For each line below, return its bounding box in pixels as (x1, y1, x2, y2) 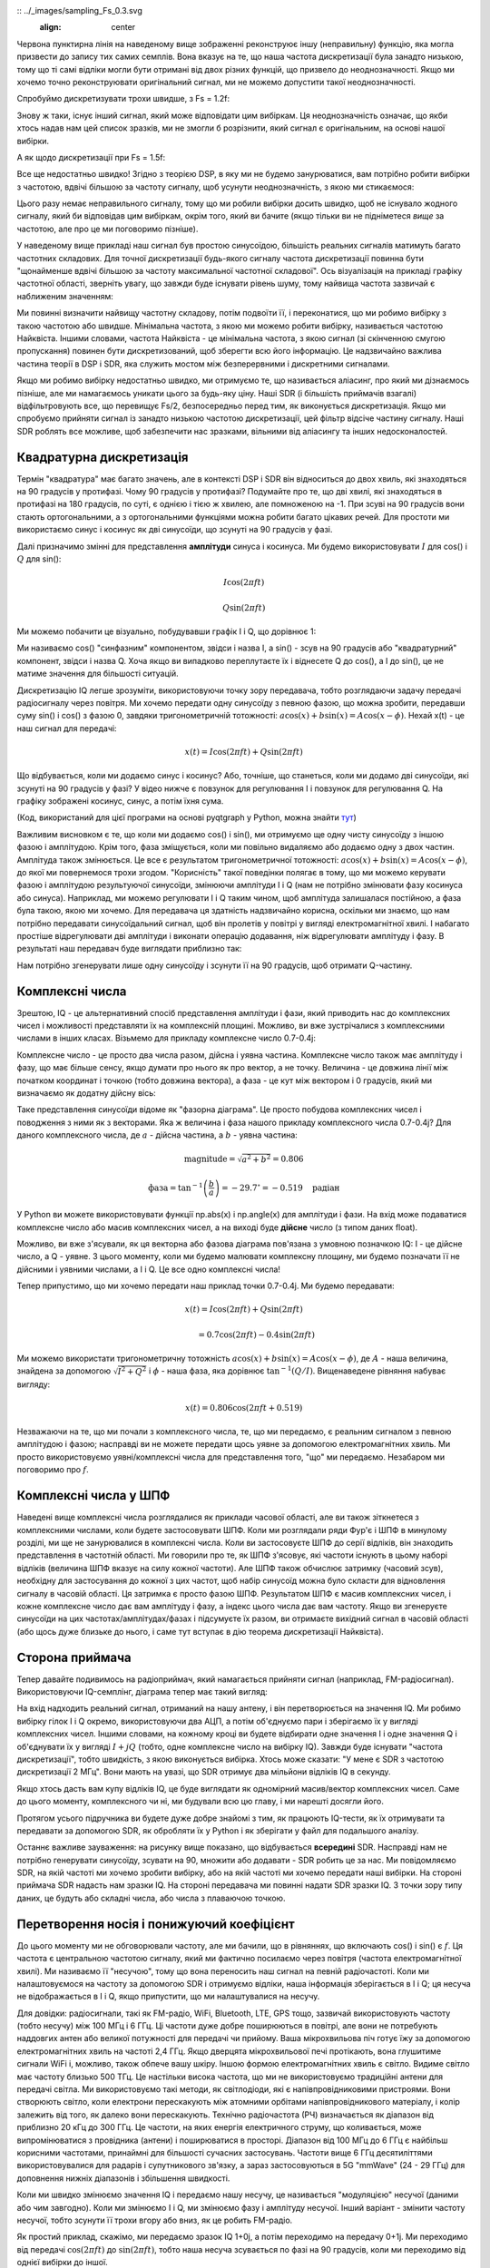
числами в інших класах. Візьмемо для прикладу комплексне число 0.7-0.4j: (16, 1032, 317, 1043)
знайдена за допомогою (16, 1365, 112, 1376)
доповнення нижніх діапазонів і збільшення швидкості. (16, 2173, 230, 2184)
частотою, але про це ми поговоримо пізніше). (16, 223, 199, 234)
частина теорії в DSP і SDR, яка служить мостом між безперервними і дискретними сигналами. (16, 358, 390, 369)
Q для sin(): (16, 553, 62, 564)
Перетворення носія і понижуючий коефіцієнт (16, 1916, 295, 1931)
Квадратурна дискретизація (16, 449, 189, 464)
